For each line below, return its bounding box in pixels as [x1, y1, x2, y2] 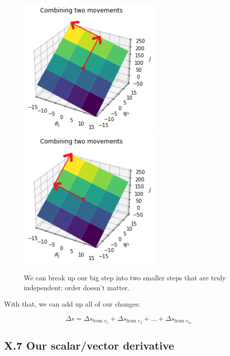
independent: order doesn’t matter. [24, 282, 130, 292]
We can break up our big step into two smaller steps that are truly [24, 272, 226, 283]
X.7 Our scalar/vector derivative [4, 338, 174, 353]
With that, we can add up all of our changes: [4, 299, 140, 309]
